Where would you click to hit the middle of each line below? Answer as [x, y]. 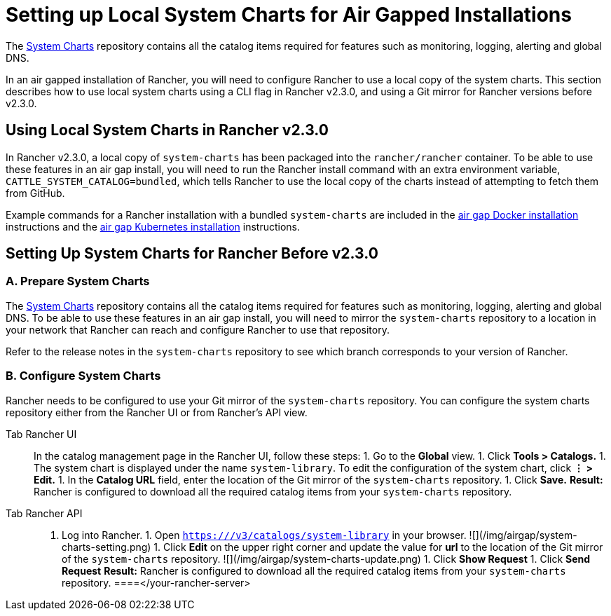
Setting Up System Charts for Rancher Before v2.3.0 [192, 254]
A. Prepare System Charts [78, 281]
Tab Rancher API [44, 513]
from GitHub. [35, 193]
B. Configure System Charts [83, 376]
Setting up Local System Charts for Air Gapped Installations [289, 15]
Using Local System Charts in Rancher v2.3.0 [167, 130]
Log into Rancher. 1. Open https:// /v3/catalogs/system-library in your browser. [264, 535]
